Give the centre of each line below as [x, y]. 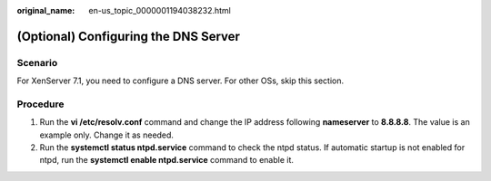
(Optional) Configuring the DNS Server [129, 36]
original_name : [46, 10]
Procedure [40, 104]
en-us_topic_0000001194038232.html [160, 10]
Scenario [37, 62]
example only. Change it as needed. [107, 135]
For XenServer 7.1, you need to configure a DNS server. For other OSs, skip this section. [180, 81]
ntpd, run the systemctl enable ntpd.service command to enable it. [167, 160]
